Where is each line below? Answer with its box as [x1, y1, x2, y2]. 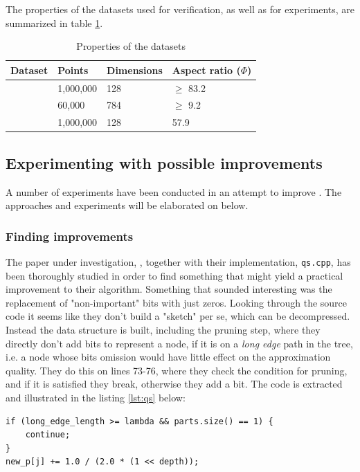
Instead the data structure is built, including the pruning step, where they [6, 323, 321, 337]
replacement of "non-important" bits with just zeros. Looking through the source [6, 295, 348, 309]
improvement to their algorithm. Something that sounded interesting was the [6, 282, 332, 296]
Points [57, 62, 89, 77]
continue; [25, 430, 71, 440]
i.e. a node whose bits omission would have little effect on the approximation [6, 350, 331, 364]
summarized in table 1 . [6, 15, 103, 30]
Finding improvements [6, 227, 134, 244]
